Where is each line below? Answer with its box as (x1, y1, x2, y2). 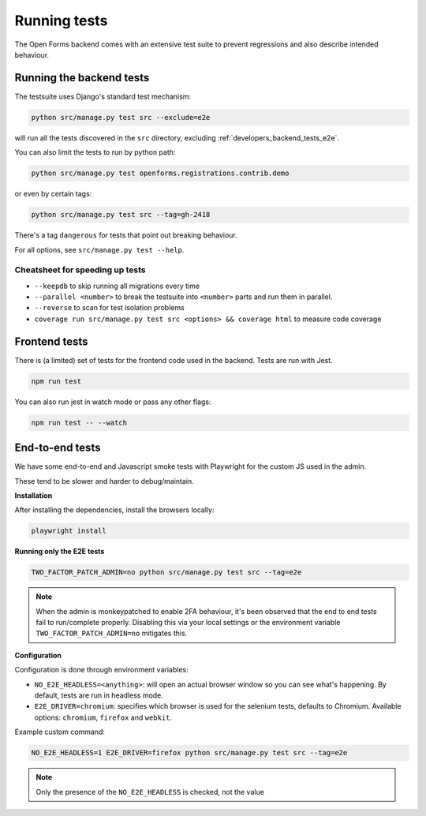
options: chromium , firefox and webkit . (34, 713, 173, 722)
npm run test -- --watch (31, 418, 128, 427)
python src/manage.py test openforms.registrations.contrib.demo (31, 169, 290, 178)
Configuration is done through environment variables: (14, 665, 189, 675)
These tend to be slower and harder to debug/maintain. (14, 476, 195, 485)
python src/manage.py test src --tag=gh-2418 (31, 210, 211, 219)
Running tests (14, 12, 108, 29)
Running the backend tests (14, 71, 150, 84)
